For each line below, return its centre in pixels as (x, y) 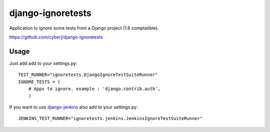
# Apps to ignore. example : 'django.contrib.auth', (94, 89)
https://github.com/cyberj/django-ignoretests (56, 37)
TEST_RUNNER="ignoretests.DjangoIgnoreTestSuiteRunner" (88, 75)
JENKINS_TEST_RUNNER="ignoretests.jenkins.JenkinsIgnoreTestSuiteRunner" (110, 118)
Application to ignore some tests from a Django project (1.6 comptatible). (84, 28)
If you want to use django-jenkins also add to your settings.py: (73, 107)
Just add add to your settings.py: (43, 63)
